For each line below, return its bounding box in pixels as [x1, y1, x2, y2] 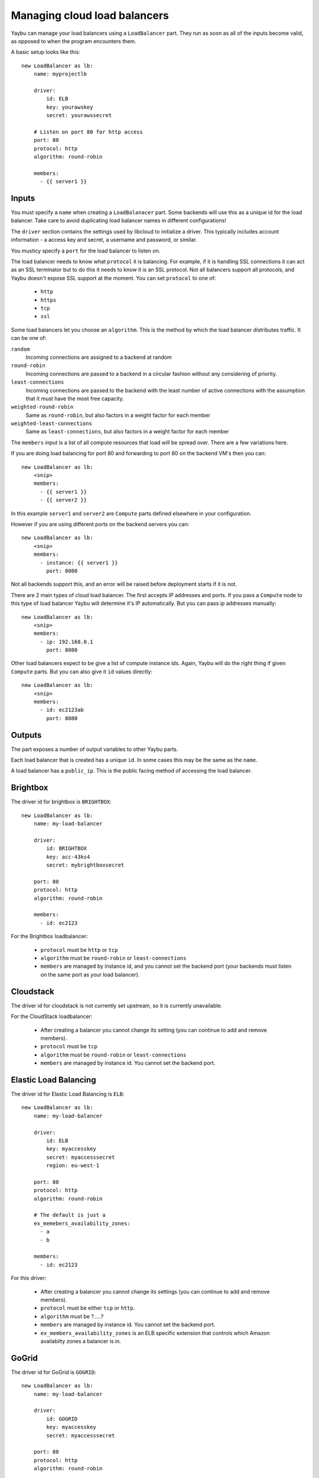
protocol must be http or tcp [40, 946, 118, 953]
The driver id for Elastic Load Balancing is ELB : [11, 1090, 125, 1097]
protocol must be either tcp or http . [40, 1304, 135, 1312]
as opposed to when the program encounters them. [11, 37, 136, 44]
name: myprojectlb [33, 71, 87, 77]
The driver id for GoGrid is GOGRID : [11, 1369, 96, 1376]
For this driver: [11, 1275, 47, 1282]
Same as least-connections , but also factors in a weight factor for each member [25, 428, 230, 435]
